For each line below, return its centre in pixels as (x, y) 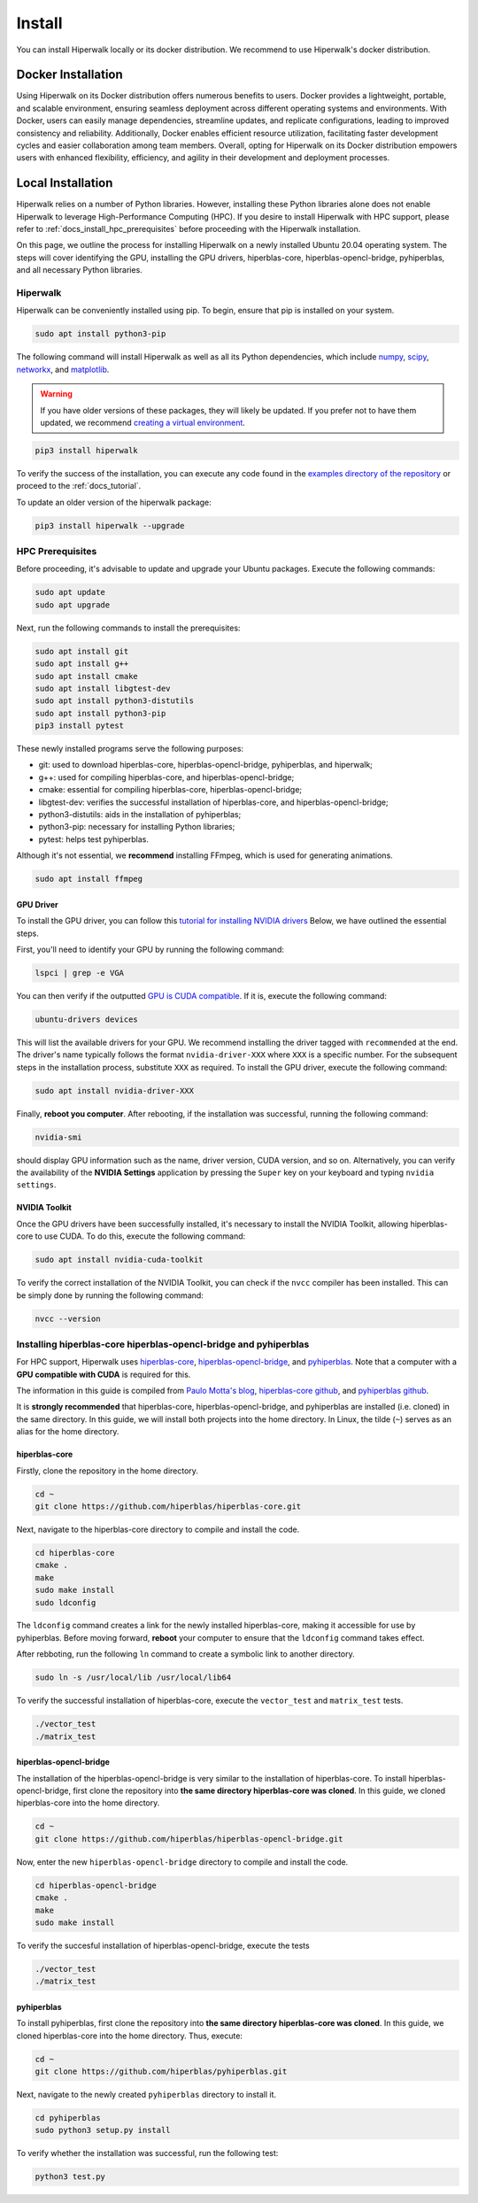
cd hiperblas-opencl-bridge (96, 1885)
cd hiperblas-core (75, 1553)
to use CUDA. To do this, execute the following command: (140, 1236)
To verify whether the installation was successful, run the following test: (147, 2153)
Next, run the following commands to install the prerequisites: (128, 628)
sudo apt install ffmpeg (89, 879)
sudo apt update (70, 592)
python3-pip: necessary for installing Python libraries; (137, 827)
